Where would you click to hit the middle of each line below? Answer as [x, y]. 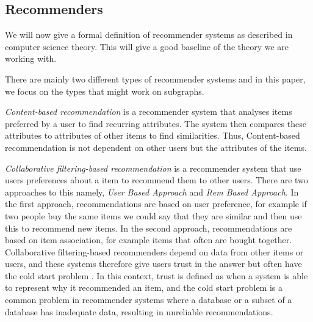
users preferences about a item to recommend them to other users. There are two [156, 180]
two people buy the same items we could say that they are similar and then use [153, 215]
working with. [31, 58]
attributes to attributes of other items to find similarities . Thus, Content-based [153, 135]
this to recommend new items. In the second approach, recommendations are [149, 228]
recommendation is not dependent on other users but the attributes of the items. [156, 147]
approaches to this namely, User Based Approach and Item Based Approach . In [152, 192]
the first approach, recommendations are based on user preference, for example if [156, 204]
